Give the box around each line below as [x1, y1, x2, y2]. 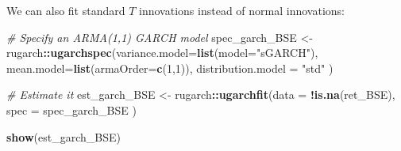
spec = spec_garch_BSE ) [6, 101, 137, 118]
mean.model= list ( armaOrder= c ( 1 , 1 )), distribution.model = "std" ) [6, 59, 334, 76]
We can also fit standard [6, 2, 125, 18]
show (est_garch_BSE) [6, 128, 121, 145]
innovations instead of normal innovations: [139, 2, 345, 18]
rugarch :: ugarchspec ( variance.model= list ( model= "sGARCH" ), [6, 44, 318, 61]
